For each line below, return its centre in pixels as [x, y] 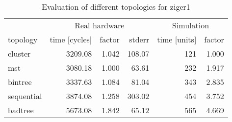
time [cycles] [71, 39]
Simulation [191, 25]
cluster [19, 53]
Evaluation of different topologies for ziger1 [116, 7]
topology [23, 39]
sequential [25, 96]
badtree [21, 110]
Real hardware [100, 25]
